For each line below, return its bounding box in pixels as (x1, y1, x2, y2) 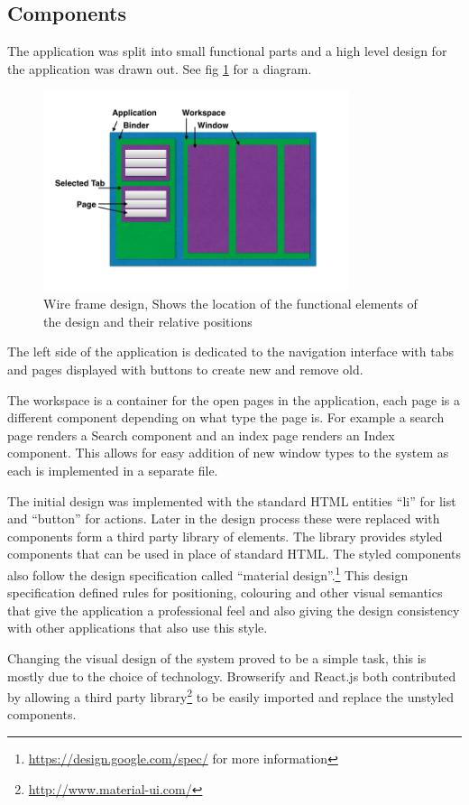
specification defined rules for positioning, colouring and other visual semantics (7, 583, 443, 602)
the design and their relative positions (43, 311, 253, 330)
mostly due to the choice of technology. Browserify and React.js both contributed (7, 666, 456, 685)
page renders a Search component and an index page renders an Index (7, 425, 395, 444)
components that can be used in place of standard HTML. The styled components (7, 544, 462, 563)
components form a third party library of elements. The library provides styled (7, 526, 443, 545)
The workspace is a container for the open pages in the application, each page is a (7, 390, 461, 409)
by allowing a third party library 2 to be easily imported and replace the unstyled (7, 685, 455, 706)
